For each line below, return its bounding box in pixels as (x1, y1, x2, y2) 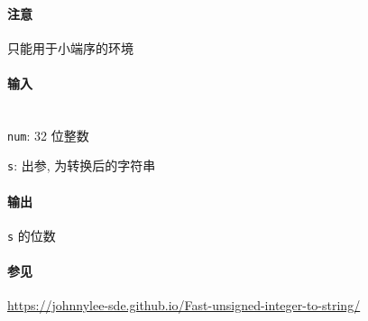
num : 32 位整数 (7, 125, 89, 144)
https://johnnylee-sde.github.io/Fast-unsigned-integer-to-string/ (7, 296, 361, 315)
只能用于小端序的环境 (7, 38, 133, 57)
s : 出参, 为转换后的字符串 (7, 156, 156, 175)
